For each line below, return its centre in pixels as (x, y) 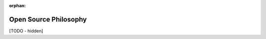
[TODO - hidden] (26, 31)
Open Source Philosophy (48, 19)
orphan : (17, 6)
